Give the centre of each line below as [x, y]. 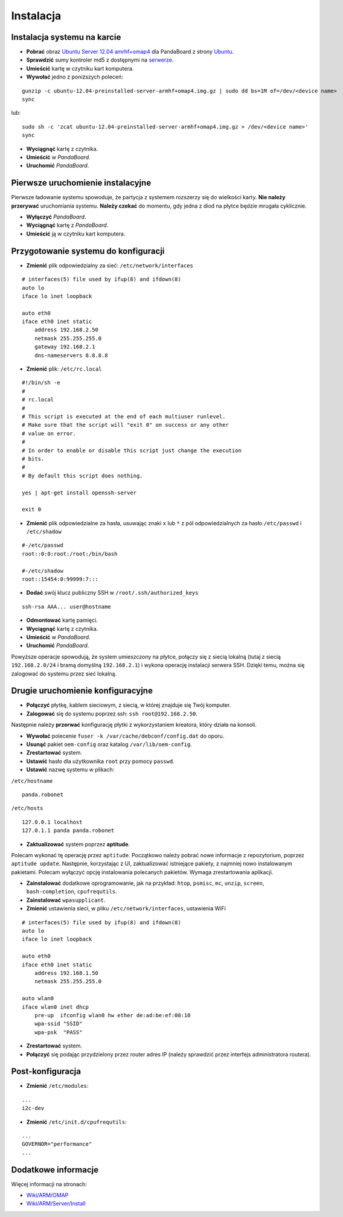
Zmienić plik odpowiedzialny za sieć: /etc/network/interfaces [110, 265]
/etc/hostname [32, 781]
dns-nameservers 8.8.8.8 [71, 355]
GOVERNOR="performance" [57, 1144]
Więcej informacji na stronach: [49, 1184]
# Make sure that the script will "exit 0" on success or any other [125, 425]
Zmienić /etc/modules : [57, 1086]
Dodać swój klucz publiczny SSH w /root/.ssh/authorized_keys [112, 593]
